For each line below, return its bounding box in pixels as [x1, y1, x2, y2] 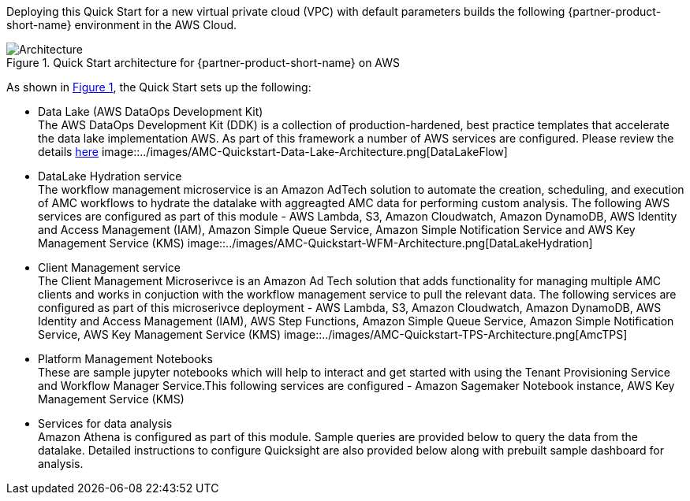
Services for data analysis [38, 417, 173, 430]
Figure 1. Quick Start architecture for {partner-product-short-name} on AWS [6, 56, 401, 69]
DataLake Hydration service [38, 169, 182, 183]
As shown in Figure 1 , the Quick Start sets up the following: [6, 80, 311, 94]
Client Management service [38, 261, 181, 274]
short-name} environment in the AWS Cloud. [6, 18, 237, 32]
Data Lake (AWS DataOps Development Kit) [38, 105, 263, 118]
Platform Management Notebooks [38, 352, 213, 366]
